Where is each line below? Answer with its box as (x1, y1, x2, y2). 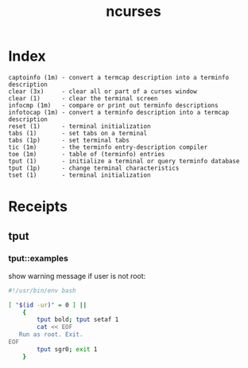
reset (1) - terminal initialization (8, 122, 151, 130)
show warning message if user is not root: (8, 271, 146, 280)
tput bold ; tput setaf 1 (37, 315, 119, 324)
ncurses (106, 2, 161, 21)
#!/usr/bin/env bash (8, 286, 77, 295)
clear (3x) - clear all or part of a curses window (8, 87, 197, 96)
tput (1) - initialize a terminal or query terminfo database (8, 157, 240, 165)
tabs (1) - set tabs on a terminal (8, 129, 148, 137)
